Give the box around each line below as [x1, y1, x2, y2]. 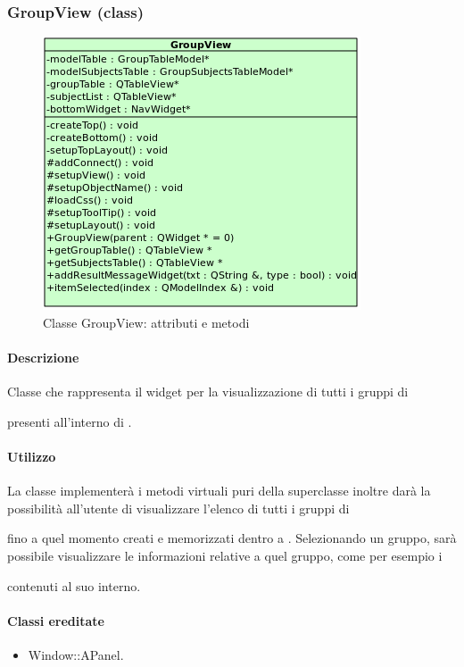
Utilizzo [7, 446, 56, 465]
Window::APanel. [28, 645, 124, 663]
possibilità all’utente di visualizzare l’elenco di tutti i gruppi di [7, 498, 350, 517]
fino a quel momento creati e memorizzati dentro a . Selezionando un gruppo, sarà [7, 529, 457, 547]
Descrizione [7, 348, 79, 366]
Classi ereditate [7, 611, 104, 629]
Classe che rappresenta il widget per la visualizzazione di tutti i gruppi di [7, 382, 409, 401]
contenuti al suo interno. [7, 576, 141, 595]
